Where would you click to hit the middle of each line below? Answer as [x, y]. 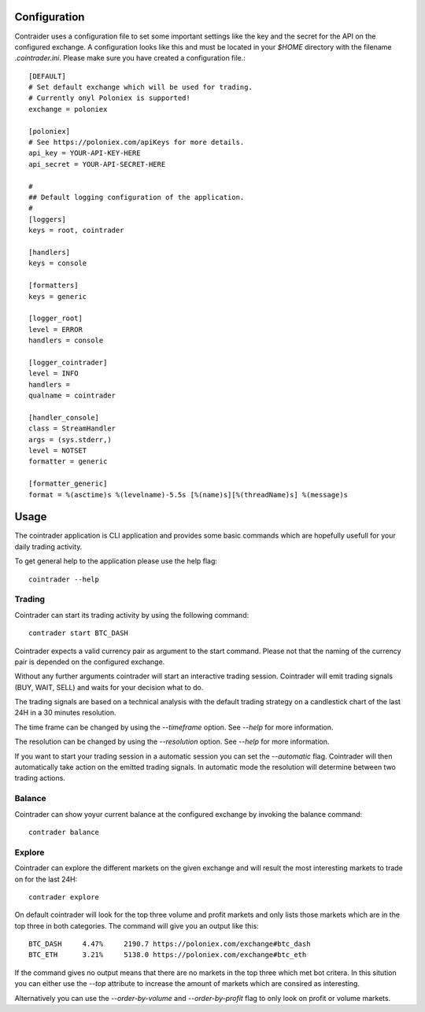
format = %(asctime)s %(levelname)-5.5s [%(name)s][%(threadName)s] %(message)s [188, 495]
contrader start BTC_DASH [79, 633]
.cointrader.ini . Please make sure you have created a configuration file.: [130, 58]
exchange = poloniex [68, 109]
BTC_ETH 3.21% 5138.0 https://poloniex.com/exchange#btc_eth [168, 955]
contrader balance [64, 832]
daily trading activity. [48, 546]
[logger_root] [55, 318]
